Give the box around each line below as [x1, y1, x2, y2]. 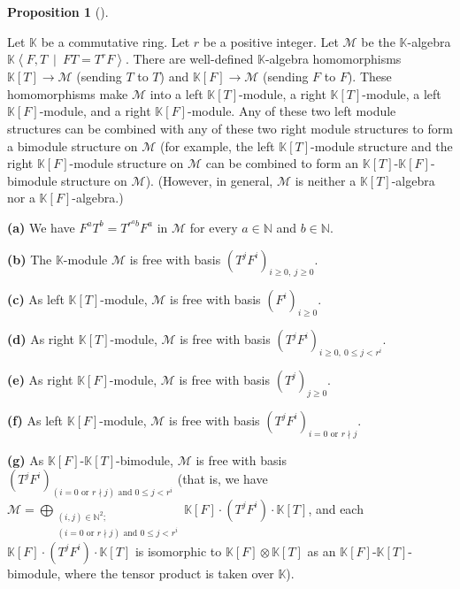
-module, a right [239, 84, 326, 103]
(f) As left [7, 410, 64, 429]
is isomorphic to [134, 541, 222, 560]
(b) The [7, 249, 52, 268]
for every [189, 218, 238, 236]
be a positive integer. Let [203, 32, 339, 50]
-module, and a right [39, 102, 151, 120]
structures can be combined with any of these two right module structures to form [7, 119, 453, 137]
